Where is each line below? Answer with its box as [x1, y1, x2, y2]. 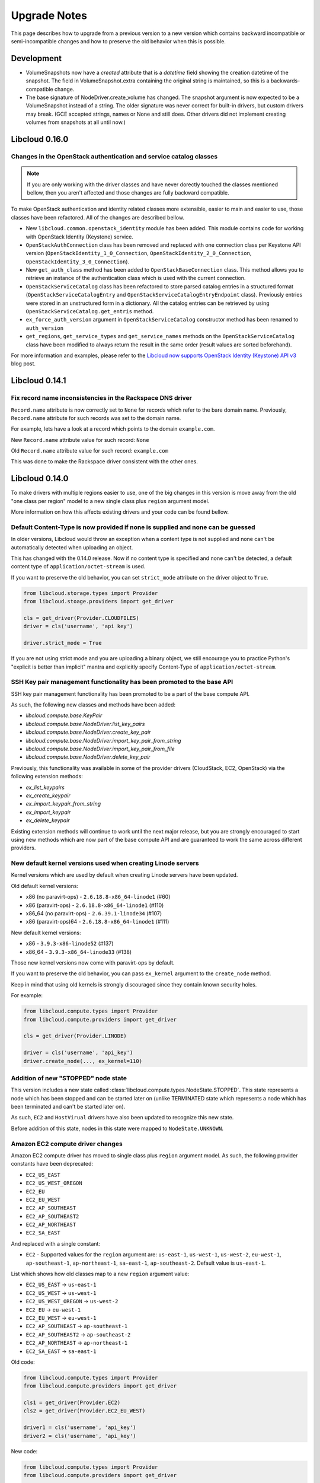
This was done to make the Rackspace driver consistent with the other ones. [11, 458, 198, 465]
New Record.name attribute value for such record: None [11, 436, 149, 443]
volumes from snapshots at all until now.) [25, 119, 126, 126]
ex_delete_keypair [25, 817, 71, 824]
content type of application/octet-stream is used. [11, 563, 146, 570]
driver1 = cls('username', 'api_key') [23, 1424, 136, 1431]
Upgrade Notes [11, 9, 87, 22]
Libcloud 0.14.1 [11, 375, 66, 386]
